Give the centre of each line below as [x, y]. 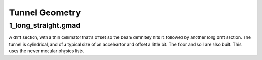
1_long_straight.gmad [45, 25]
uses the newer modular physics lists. [47, 51]
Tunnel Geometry [45, 12]
